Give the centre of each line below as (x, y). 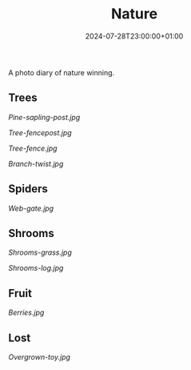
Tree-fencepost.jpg (40, 132)
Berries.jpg (26, 312)
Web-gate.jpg (31, 208)
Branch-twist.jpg (36, 163)
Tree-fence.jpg (33, 148)
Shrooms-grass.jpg (40, 252)
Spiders (28, 189)
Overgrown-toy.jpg (39, 357)
